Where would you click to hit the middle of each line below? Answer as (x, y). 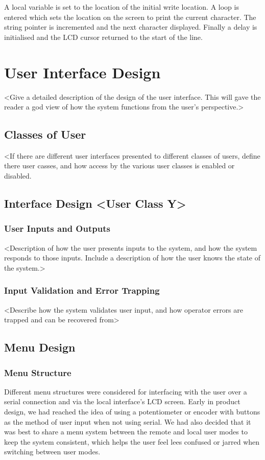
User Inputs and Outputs (57, 228)
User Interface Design (82, 72)
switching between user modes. (52, 452)
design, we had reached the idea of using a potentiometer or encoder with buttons (132, 412)
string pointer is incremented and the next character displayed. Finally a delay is (131, 27)
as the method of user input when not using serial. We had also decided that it (128, 421)
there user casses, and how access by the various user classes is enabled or (119, 166)
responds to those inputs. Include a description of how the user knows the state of (132, 258)
